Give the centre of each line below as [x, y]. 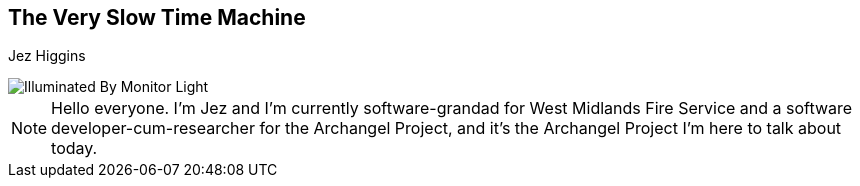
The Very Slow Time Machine [157, 17]
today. [74, 148]
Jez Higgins [47, 56]
